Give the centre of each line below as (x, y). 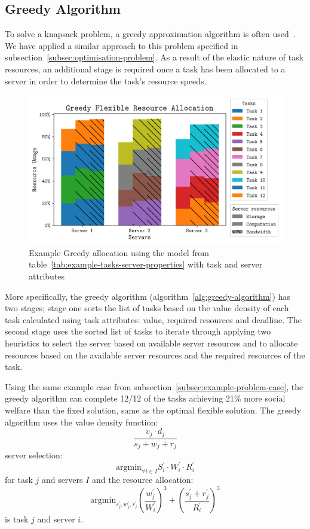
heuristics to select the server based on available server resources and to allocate (151, 343)
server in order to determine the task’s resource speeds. (106, 80)
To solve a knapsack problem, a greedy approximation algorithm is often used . (150, 34)
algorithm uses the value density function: (82, 422)
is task (17, 519)
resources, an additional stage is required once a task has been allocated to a (145, 69)
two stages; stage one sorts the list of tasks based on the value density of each (147, 308)
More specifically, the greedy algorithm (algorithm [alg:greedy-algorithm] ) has (148, 296)
